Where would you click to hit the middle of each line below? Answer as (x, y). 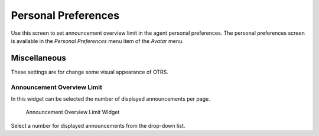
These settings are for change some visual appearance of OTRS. (89, 72)
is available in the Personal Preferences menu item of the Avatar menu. (97, 41)
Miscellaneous (38, 58)
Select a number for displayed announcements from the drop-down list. (98, 125)
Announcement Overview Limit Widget (73, 112)
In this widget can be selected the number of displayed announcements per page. (111, 99)
